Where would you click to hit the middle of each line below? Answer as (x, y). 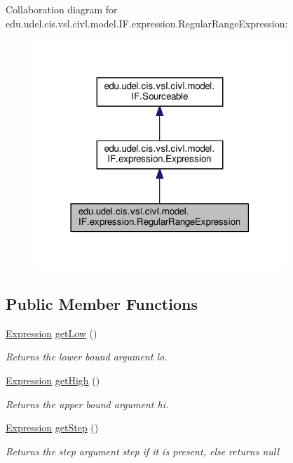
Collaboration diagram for (62, 9)
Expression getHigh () (53, 380)
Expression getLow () (52, 333)
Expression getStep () (52, 428)
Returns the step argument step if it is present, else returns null (143, 451)
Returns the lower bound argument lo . (87, 357)
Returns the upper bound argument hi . (87, 404)
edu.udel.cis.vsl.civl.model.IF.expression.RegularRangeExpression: (147, 23)
